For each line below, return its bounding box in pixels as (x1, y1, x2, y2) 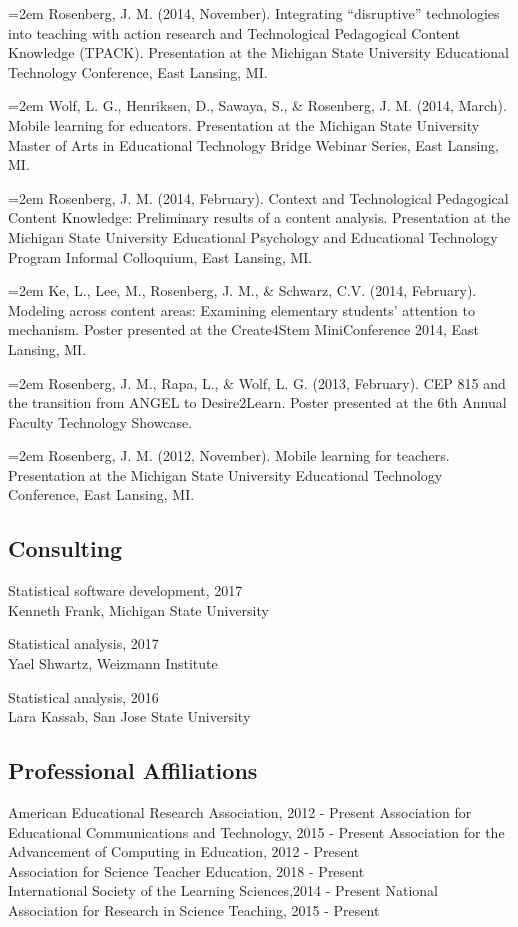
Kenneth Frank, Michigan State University (8, 599, 269, 620)
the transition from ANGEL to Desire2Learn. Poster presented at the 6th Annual (8, 392, 507, 413)
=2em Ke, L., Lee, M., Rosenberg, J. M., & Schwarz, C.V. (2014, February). (8, 280, 477, 301)
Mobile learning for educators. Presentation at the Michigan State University (8, 114, 480, 135)
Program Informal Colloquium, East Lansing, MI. (8, 246, 313, 267)
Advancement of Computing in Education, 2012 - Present (8, 841, 360, 862)
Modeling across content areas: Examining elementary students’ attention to (8, 299, 475, 320)
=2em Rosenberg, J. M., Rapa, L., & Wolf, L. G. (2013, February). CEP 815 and (8, 372, 506, 393)
